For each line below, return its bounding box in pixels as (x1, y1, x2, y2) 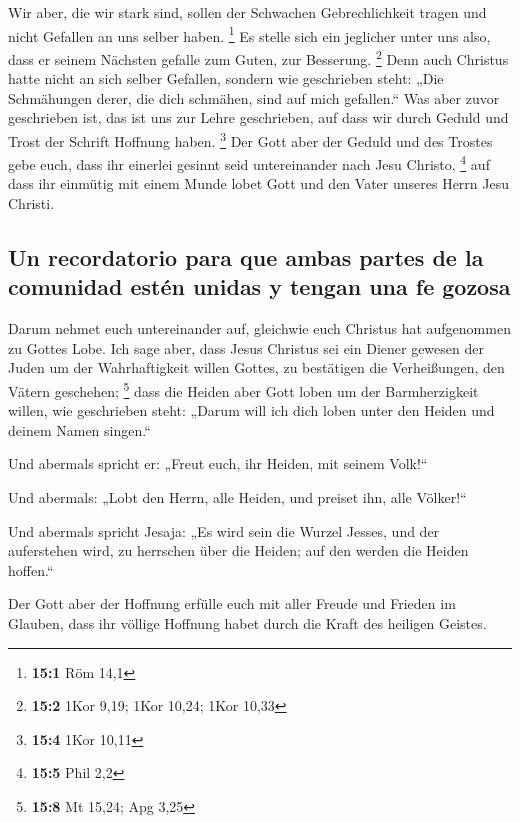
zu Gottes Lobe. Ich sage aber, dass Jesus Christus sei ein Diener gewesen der (8, 337, 484, 358)
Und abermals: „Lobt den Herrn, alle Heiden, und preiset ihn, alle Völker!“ (8, 486, 467, 507)
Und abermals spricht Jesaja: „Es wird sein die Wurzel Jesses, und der (8, 520, 440, 541)
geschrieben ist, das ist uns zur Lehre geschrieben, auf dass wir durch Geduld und (8, 107, 509, 128)
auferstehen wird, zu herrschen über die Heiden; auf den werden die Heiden (8, 540, 469, 561)
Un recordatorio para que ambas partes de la (8, 241, 484, 272)
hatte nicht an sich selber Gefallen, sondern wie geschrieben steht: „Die (8, 68, 444, 89)
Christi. (8, 192, 55, 213)
